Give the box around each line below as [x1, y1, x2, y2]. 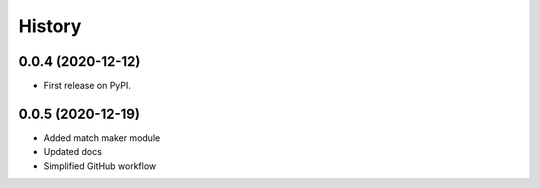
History [18, 15, 82, 37]
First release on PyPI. [43, 80, 132, 92]
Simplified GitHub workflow [43, 160, 157, 172]
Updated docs [43, 146, 102, 158]
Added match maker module [43, 131, 161, 144]
